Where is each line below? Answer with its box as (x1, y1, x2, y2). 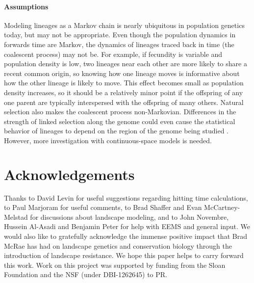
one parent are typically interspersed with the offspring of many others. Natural (4, 97, 244, 107)
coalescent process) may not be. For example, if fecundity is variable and (4, 49, 223, 59)
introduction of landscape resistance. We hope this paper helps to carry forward (4, 250, 244, 260)
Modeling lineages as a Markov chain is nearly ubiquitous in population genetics (4, 20, 245, 30)
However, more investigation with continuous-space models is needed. (4, 135, 212, 145)
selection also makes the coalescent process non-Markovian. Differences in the (4, 106, 236, 117)
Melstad (4, 211, 28, 222)
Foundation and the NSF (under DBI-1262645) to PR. (4, 269, 167, 280)
